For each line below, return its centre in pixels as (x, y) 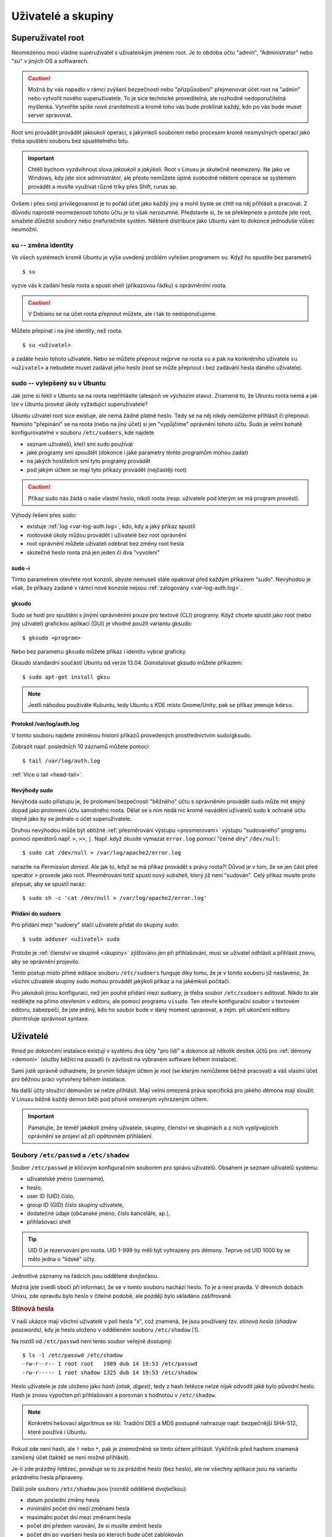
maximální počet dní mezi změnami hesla (79, 1517)
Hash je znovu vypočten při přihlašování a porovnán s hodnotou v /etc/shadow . (114, 1395)
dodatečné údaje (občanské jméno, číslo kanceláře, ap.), (98, 1213)
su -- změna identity (42, 245)
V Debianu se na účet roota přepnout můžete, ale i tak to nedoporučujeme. (123, 314)
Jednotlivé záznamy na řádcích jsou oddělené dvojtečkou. (85, 1276)
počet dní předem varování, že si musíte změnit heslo (94, 1526)
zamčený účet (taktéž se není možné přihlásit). (71, 1458)
